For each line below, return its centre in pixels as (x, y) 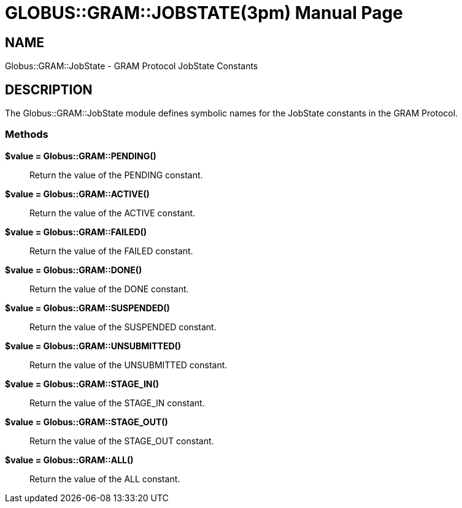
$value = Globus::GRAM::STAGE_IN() (82, 384)
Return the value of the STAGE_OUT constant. (122, 441)
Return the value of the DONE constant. (109, 289)
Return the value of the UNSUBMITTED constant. (129, 365)
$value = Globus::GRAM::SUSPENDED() (87, 308)
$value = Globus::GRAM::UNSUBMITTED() (93, 346)
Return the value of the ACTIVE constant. (113, 213)
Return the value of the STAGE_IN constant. (117, 403)
